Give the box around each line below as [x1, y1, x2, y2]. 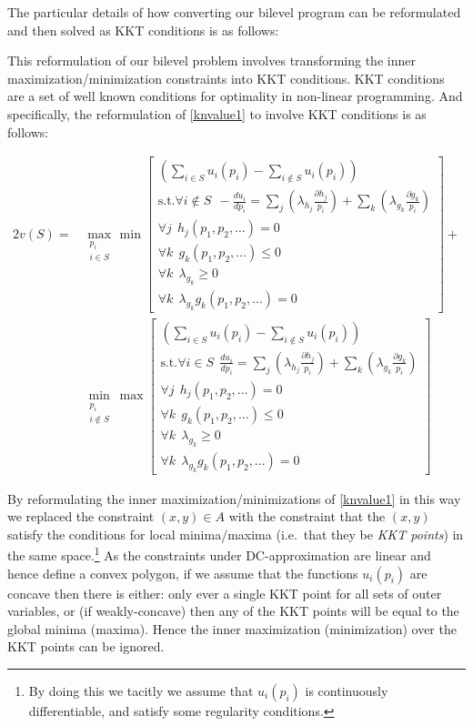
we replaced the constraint [7, 507, 155, 526]
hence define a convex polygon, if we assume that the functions [7, 563, 358, 582]
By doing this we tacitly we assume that [28, 681, 254, 700]
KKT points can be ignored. [7, 637, 165, 656]
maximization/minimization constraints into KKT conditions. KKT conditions [7, 68, 445, 87]
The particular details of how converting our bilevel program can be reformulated [7, 3, 461, 21]
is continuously [305, 681, 388, 700]
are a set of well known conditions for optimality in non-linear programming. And [7, 86, 463, 106]
